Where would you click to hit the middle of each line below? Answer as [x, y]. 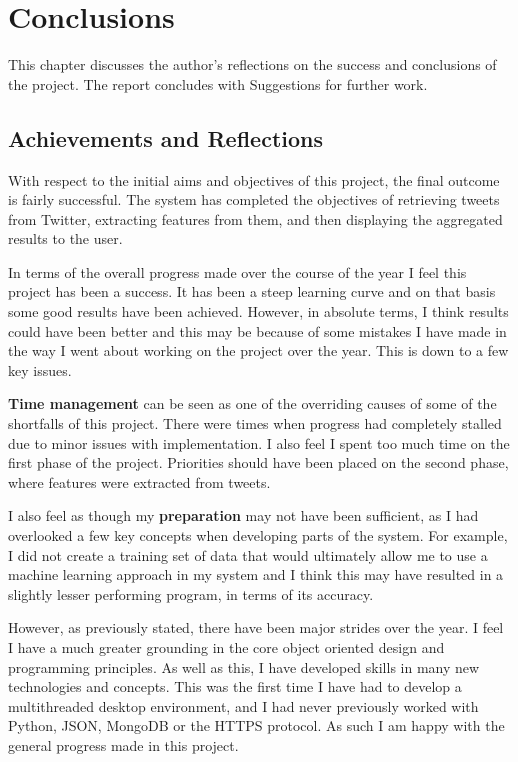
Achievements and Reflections [165, 137]
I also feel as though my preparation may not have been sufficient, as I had [243, 515]
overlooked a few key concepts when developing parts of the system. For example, [258, 535]
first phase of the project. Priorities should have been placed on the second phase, [258, 462]
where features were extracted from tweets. [139, 481]
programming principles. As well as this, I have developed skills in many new [244, 666]
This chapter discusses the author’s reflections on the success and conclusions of [252, 64]
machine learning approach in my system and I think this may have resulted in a [256, 574]
